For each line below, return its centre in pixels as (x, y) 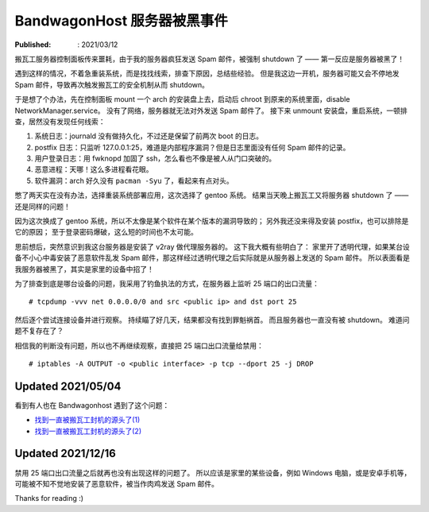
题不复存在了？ (39, 331)
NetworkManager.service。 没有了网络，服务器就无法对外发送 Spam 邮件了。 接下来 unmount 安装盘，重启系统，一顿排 (211, 111)
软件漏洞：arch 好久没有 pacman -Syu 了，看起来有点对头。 (134, 180)
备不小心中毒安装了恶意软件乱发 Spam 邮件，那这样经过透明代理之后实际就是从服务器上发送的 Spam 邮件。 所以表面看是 (213, 258)
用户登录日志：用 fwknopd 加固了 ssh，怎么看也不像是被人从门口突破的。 (155, 158)
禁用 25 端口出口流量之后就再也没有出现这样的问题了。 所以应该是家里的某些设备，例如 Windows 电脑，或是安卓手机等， (213, 472)
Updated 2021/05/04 (68, 386)
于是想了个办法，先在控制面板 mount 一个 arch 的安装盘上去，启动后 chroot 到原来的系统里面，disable (182, 99)
